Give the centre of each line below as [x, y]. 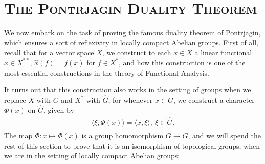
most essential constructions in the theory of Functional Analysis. [107, 72]
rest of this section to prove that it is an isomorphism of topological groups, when [132, 145]
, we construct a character [214, 99]
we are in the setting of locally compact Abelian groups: [92, 156]
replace [15, 99]
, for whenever [130, 99]
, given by [59, 110]
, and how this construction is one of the [182, 62]
